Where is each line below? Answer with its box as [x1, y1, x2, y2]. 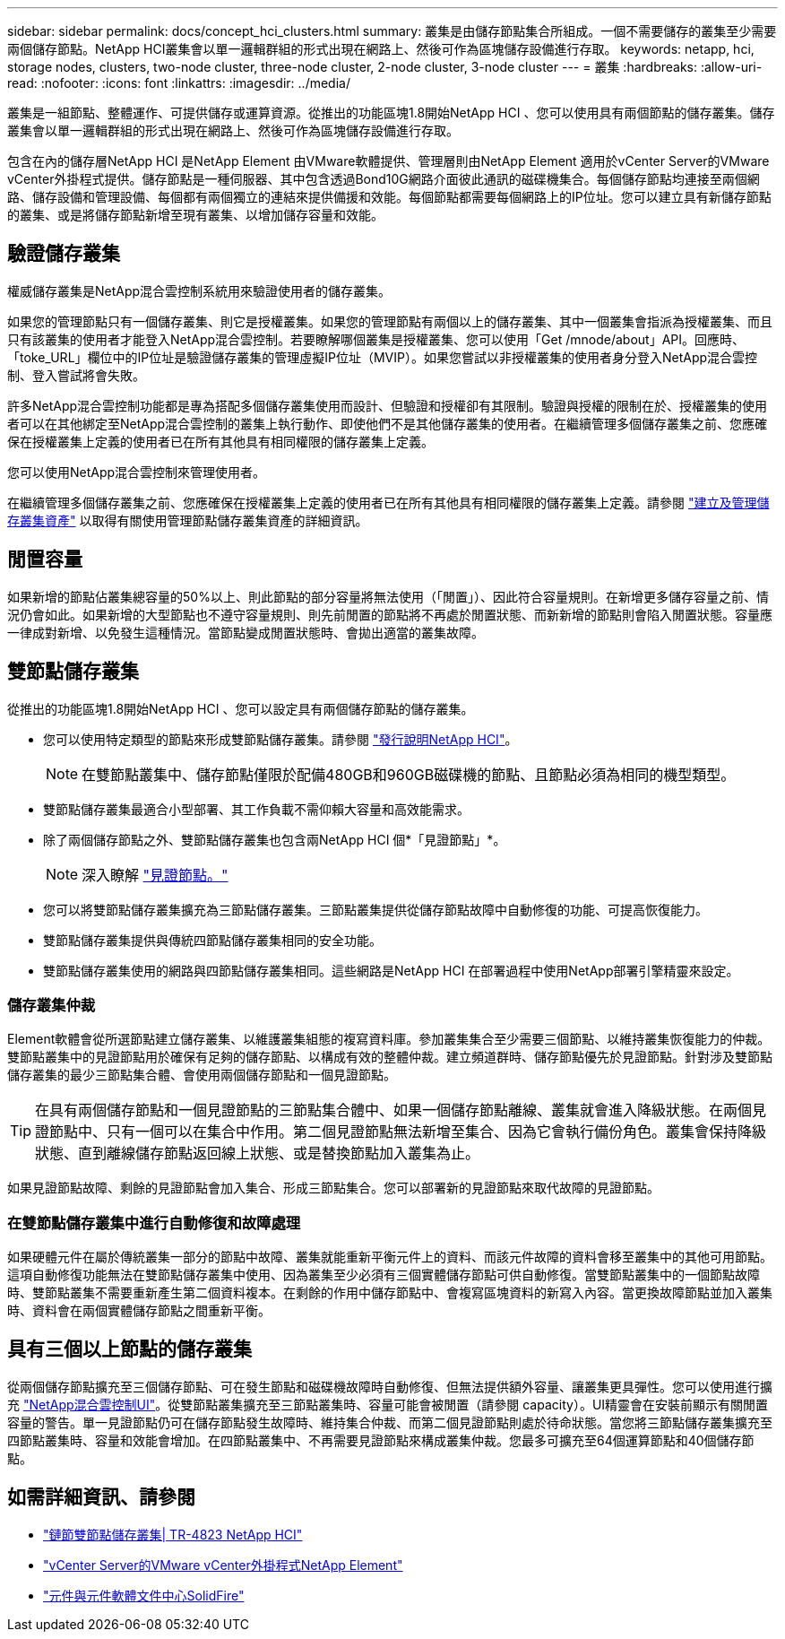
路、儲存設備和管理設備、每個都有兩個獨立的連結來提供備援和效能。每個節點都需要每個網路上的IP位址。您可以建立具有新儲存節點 [7, 189, 772, 204]
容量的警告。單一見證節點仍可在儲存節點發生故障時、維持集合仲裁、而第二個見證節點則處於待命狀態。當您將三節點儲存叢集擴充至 [7, 1414, 772, 1430]
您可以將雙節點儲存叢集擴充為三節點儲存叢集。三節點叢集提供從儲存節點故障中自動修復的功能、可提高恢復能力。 [43, 901, 708, 917]
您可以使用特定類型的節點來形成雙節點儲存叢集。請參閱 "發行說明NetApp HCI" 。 [43, 731, 518, 747]
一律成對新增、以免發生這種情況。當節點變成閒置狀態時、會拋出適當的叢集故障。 [7, 624, 484, 640]
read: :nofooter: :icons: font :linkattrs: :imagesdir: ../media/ [7, 75, 350, 91]
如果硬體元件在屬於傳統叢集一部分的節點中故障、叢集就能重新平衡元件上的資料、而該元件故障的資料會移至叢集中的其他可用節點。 [7, 1249, 772, 1265]
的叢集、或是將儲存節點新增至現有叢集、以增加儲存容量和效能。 [7, 207, 384, 222]
